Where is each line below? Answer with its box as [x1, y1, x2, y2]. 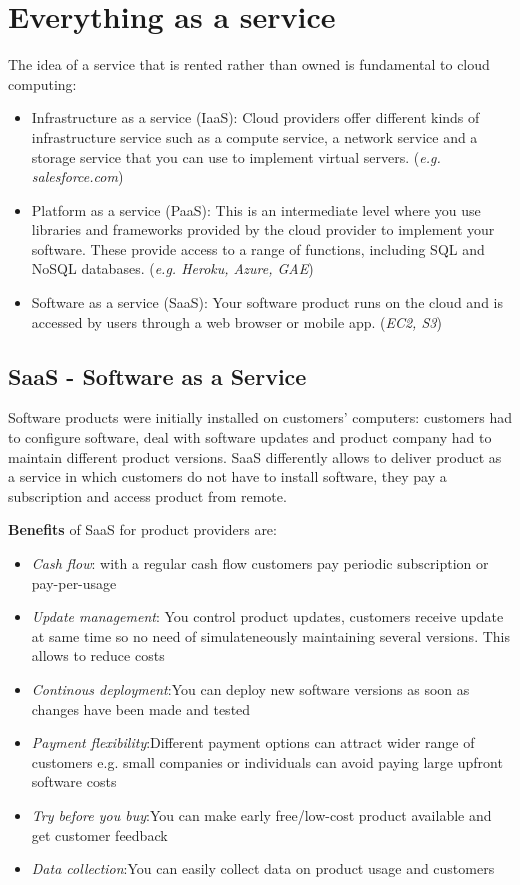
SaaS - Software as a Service [8, 360, 307, 391]
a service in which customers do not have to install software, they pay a [8, 466, 447, 487]
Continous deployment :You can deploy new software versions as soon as [31, 678, 470, 699]
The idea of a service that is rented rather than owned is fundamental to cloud [8, 54, 490, 75]
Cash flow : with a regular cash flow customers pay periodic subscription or [31, 553, 489, 574]
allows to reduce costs [31, 645, 165, 666]
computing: [8, 73, 77, 94]
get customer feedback [31, 824, 168, 845]
